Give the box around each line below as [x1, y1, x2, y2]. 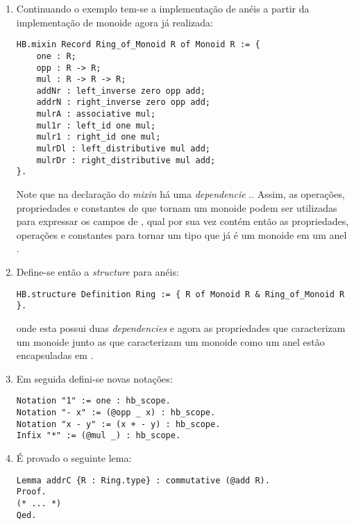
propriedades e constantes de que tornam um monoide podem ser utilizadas [16, 200, 337, 215]
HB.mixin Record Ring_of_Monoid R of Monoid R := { [16, 40, 260, 50]
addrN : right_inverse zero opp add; [36, 97, 210, 108]
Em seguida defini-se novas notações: [16, 371, 173, 385]
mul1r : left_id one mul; [36, 120, 156, 131]
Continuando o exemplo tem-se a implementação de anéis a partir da [16, 1, 310, 15]
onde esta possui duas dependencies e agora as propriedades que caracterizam [16, 320, 346, 335]
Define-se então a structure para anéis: [16, 265, 179, 279]
